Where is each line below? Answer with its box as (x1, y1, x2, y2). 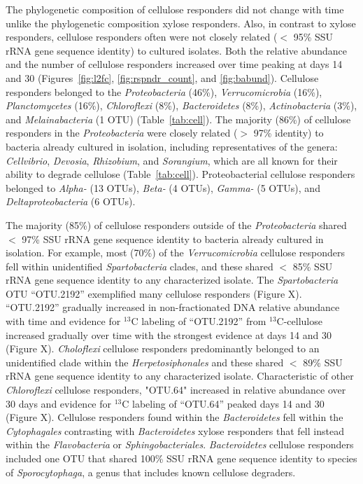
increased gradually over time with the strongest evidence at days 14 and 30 (6, 327, 332, 342)
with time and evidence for (6, 314, 121, 329)
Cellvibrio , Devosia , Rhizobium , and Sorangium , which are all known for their (6, 153, 338, 167)
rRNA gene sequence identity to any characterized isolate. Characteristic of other (6, 368, 354, 383)
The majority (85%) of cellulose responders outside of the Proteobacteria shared (6, 217, 347, 232)
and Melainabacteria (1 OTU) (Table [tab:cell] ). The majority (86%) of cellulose (6, 111, 351, 126)
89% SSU (303, 354, 343, 369)
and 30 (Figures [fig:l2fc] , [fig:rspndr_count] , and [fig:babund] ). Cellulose (6, 70, 319, 85)
